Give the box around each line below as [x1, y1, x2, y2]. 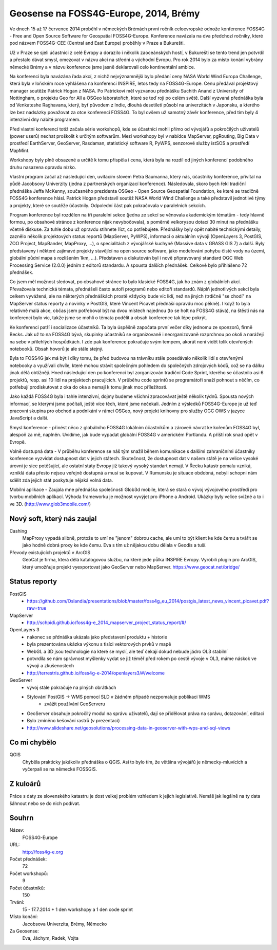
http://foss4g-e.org [22, 849, 64, 855]
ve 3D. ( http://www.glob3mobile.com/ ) [9, 501, 91, 507]
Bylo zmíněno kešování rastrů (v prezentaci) [27, 718, 120, 724]
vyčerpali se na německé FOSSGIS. [22, 766, 97, 772]
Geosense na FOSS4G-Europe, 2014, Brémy [9, 8, 200, 19]
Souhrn [9, 814, 34, 823]
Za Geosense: [9, 928, 39, 934]
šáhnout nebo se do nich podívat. [9, 800, 81, 807]
